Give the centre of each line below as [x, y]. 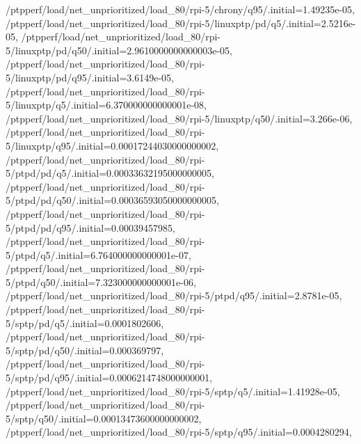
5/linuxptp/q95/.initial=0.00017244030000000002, [112, 145]
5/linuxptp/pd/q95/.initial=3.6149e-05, [90, 77]
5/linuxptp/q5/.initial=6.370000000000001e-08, [106, 105]
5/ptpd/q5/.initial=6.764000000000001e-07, [98, 254]
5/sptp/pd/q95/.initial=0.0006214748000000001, [109, 378]
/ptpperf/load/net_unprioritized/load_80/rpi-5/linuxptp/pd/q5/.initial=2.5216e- [181, 23]
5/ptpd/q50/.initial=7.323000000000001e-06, [101, 282]
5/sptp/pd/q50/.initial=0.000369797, [85, 350]
